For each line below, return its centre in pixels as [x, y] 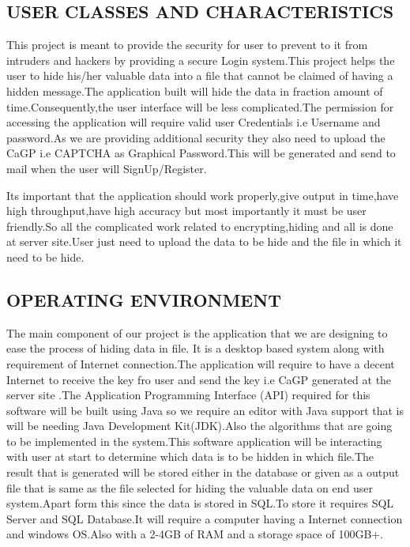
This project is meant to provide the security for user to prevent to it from [187, 45]
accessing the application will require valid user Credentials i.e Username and [194, 122]
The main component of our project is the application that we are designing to [197, 332]
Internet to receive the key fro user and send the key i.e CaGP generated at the [199, 379]
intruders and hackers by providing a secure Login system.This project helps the [201, 60]
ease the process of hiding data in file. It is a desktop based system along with [196, 348]
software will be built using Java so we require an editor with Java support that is [205, 410]
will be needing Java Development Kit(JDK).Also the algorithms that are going [199, 426]
